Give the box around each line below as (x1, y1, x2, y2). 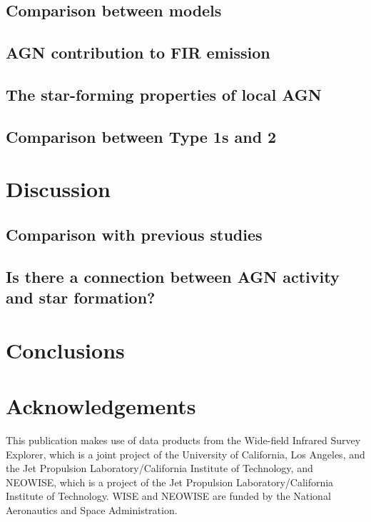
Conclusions (6, 335, 125, 364)
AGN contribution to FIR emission (6, 41, 270, 64)
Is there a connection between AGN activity (6, 265, 340, 287)
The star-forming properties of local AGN (6, 83, 322, 105)
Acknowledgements (6, 391, 196, 421)
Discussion (6, 174, 111, 204)
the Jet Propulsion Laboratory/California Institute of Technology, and (6, 461, 313, 476)
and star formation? (6, 286, 156, 308)
